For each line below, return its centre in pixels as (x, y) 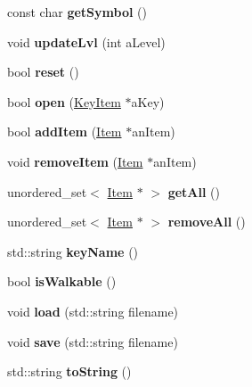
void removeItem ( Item (75, 161)
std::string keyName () (73, 251)
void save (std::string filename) (93, 341)
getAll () (194, 191)
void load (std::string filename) (93, 311)
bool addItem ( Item (65, 132)
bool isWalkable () (62, 281)
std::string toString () (69, 371)
